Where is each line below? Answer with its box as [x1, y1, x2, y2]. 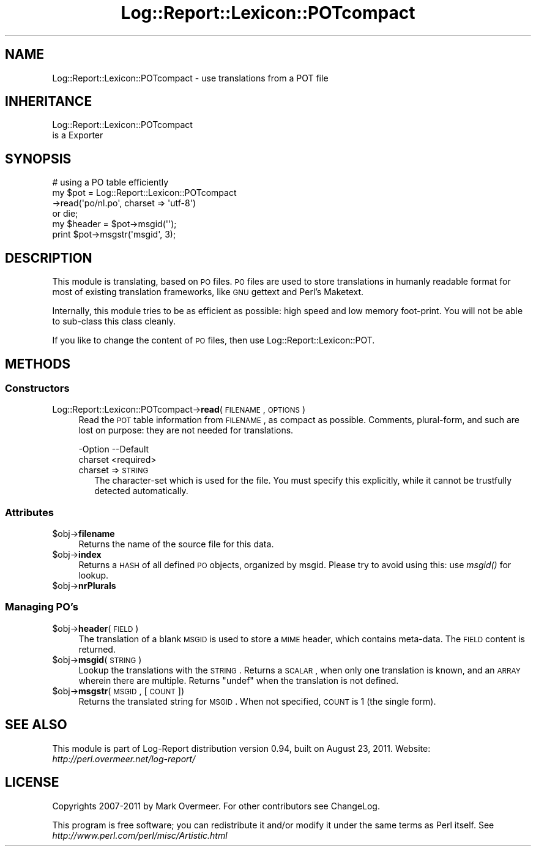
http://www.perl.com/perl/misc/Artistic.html [52, 830, 228, 841]
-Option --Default [78, 444, 149, 455]
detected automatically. [94, 485, 188, 497]
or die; [52, 208, 78, 219]
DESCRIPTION [5, 250, 92, 266]
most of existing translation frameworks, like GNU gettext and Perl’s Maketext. [52, 287, 364, 298]
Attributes [5, 506, 54, 519]
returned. [78, 643, 116, 654]
